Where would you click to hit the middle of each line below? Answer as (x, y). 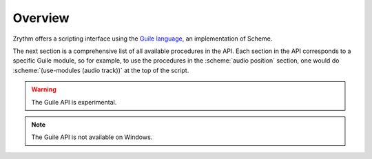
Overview (41, 18)
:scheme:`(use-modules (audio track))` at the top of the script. (101, 70)
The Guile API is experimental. (74, 102)
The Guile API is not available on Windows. (92, 137)
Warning (44, 89)
